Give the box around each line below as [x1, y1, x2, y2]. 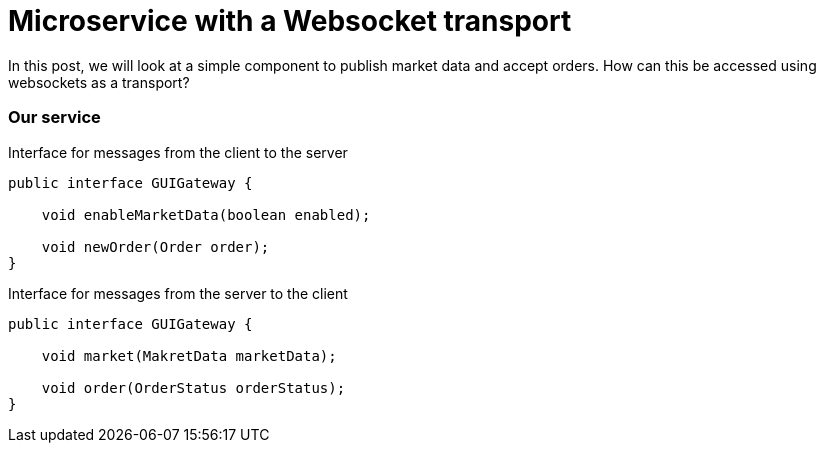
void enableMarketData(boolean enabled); [41, 206, 371, 223]
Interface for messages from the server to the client [8, 284, 348, 302]
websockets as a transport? [8, 73, 190, 91]
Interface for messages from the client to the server [8, 143, 348, 161]
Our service [8, 107, 101, 128]
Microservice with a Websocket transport [8, 4, 572, 38]
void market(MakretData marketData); [41, 347, 337, 364]
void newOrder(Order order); [41, 238, 270, 255]
